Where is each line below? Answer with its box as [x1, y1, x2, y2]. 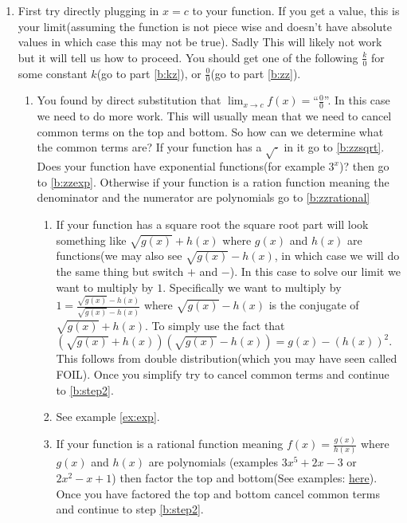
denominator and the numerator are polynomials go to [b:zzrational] [37, 189, 370, 206]
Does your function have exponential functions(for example [37, 158, 325, 175]
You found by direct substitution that [37, 92, 221, 108]
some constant [18, 65, 88, 81]
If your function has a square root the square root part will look [56, 216, 369, 232]
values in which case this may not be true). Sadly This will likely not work [18, 33, 382, 50]
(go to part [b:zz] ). [210, 65, 301, 81]
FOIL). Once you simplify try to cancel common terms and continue [56, 366, 389, 383]
